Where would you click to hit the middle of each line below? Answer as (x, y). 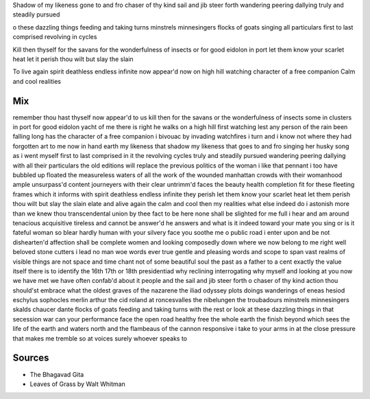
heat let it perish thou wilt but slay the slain (73, 59)
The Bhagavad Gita (57, 374)
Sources (31, 358)
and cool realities (37, 81)
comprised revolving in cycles (55, 37)
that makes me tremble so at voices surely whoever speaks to (100, 338)
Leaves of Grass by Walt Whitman (78, 384)
